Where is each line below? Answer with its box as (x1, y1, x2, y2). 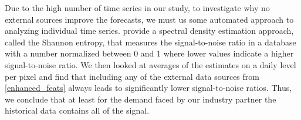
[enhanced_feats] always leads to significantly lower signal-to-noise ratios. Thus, (5, 82, 292, 94)
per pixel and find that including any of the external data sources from (5, 70, 259, 82)
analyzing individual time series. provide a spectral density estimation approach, (5, 24, 294, 37)
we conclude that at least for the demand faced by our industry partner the (5, 93, 276, 105)
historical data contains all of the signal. (5, 104, 150, 117)
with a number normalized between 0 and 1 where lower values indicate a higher (5, 47, 294, 59)
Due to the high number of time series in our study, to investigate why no (5, 2, 270, 13)
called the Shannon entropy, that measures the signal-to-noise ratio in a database (5, 36, 296, 48)
